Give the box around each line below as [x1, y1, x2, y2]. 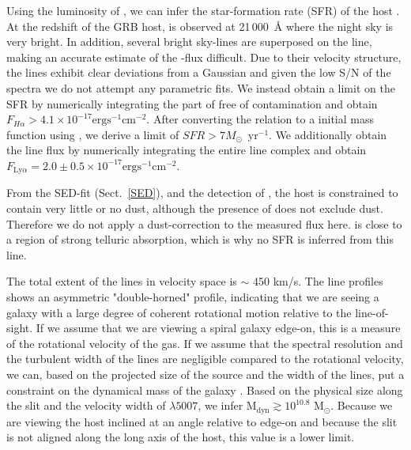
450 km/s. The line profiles [253, 273, 383, 289]
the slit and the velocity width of [6, 397, 166, 414]
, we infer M [198, 397, 257, 414]
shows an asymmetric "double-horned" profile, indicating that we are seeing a [6, 288, 379, 304]
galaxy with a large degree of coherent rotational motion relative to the [6, 304, 352, 320]
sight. [6, 320, 33, 336]
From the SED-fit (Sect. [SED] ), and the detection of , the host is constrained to [6, 184, 398, 201]
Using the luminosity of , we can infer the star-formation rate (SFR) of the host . [6, 2, 400, 18]
